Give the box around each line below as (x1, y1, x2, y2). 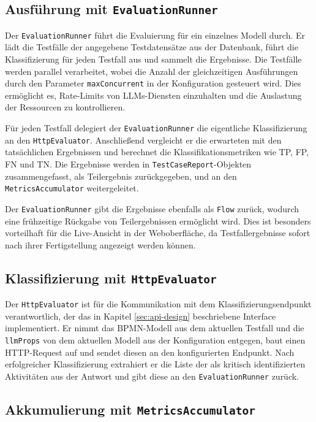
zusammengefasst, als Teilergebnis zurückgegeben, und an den (5, 169, 237, 182)
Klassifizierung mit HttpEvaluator (5, 268, 217, 287)
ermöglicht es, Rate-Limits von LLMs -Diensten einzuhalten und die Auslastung (5, 88, 302, 101)
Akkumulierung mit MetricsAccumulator (5, 399, 256, 418)
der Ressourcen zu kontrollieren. (5, 101, 126, 113)
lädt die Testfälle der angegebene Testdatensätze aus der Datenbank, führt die (5, 40, 298, 53)
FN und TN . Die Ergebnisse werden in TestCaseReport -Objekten (5, 157, 252, 170)
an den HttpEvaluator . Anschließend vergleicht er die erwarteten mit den (5, 133, 282, 146)
